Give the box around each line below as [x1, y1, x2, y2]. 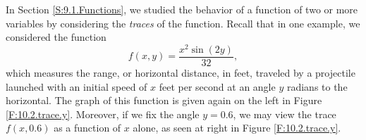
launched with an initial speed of [6, 79, 147, 94]
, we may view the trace [233, 106, 336, 121]
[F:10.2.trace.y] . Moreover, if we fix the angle [6, 106, 200, 121]
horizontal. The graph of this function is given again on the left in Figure [6, 93, 322, 108]
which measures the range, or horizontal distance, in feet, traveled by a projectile [6, 65, 355, 79]
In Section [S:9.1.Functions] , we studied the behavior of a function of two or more [6, 2, 358, 16]
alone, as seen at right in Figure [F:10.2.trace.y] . [133, 120, 341, 135]
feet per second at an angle [159, 79, 276, 94]
